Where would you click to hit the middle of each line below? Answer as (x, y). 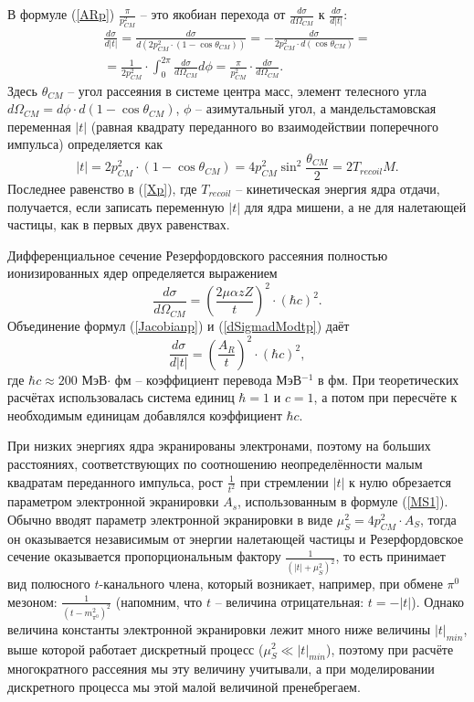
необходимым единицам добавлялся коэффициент (145, 415)
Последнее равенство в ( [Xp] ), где (102, 189)
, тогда (438, 520)
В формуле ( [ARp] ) (61, 14)
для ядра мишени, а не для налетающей (355, 206)
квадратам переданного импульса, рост (115, 481)
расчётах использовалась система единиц (121, 397)
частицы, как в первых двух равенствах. (119, 224)
